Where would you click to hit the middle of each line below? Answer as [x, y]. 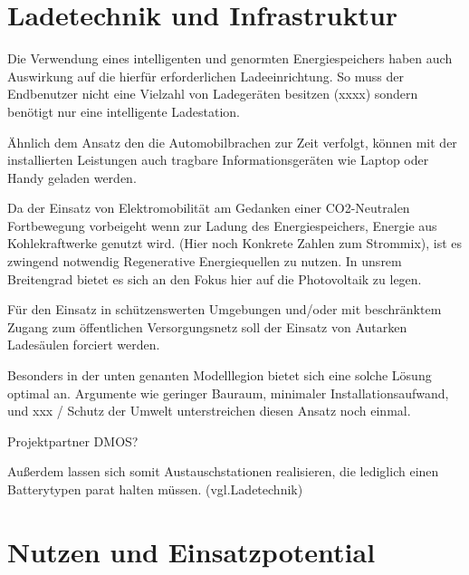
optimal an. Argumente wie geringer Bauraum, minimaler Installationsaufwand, [228, 393]
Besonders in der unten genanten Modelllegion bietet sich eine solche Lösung [220, 375]
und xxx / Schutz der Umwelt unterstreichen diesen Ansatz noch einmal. [209, 411]
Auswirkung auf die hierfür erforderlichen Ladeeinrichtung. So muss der [206, 76]
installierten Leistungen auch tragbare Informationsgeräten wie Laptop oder [218, 160]
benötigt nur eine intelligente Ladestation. [124, 111]
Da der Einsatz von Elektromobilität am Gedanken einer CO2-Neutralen [209, 208]
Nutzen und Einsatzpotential [191, 551]
